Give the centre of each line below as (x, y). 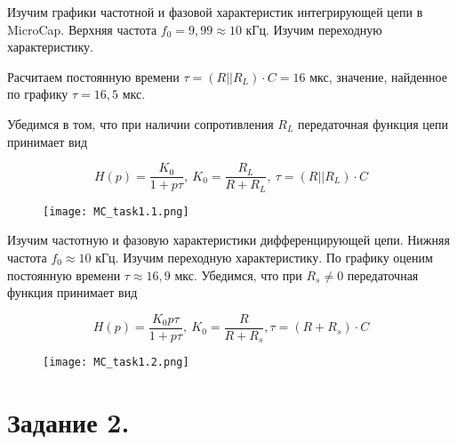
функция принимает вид (72, 292)
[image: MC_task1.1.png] (116, 211)
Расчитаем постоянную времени (93, 76)
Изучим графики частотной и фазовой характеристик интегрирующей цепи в (215, 12)
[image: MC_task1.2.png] (116, 363)
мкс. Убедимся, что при (238, 274)
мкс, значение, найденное (378, 76)
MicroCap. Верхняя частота (82, 29)
